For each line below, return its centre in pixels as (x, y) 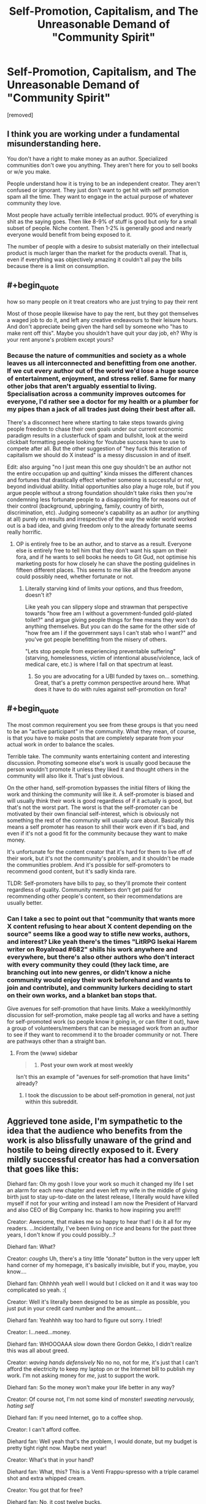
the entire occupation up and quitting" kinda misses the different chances (100, 474)
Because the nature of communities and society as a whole (97, 355)
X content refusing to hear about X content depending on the (100, 926)
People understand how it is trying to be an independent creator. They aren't (104, 183)
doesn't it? (38, 595)
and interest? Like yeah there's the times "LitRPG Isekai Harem (102, 942)
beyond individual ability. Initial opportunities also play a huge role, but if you (104, 486)
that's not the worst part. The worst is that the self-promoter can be (93, 807)
